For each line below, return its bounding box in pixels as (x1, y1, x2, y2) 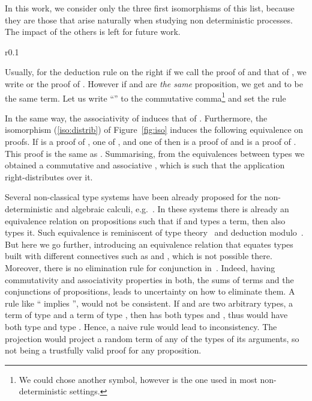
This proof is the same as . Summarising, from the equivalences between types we (5, 147, 305, 159)
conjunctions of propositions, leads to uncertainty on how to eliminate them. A (5, 285, 295, 298)
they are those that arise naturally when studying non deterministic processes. (5, 13, 293, 26)
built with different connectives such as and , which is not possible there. (5, 249, 272, 262)
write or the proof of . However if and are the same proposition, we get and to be (5, 77, 303, 90)
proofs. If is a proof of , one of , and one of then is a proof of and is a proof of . (5, 135, 296, 147)
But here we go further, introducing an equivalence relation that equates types (5, 237, 293, 250)
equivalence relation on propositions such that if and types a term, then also (5, 214, 286, 227)
